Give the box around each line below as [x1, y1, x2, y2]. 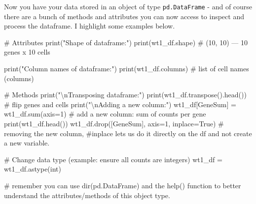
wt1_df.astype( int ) [4, 164, 62, 174]
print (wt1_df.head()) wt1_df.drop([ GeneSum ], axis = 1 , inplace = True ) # [4, 118, 224, 128]
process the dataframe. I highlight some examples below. [4, 21, 175, 31]
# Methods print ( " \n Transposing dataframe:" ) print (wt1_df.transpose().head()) [4, 89, 247, 100]
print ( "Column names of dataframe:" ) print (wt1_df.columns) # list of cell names [4, 63, 249, 74]
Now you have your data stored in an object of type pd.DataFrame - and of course [4, 1, 253, 11]
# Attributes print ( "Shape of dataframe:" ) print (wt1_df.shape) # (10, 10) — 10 [4, 37, 248, 47]
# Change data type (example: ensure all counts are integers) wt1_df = [4, 154, 222, 164]
